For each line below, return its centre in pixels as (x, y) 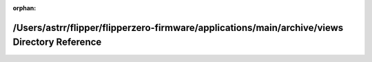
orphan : (24, 8)
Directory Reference (57, 42)
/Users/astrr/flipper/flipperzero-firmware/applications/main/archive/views (178, 28)
